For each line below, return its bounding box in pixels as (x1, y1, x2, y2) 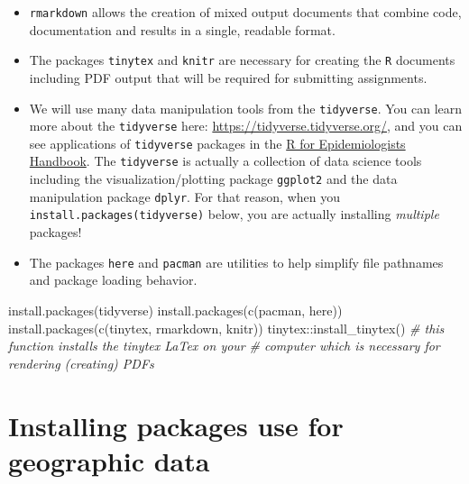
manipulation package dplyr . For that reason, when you (29, 187, 340, 205)
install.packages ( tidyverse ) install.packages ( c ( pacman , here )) (8, 300, 343, 319)
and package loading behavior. (29, 270, 198, 289)
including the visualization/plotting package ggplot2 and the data (29, 169, 398, 188)
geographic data (8, 442, 210, 479)
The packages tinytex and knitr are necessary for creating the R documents (29, 50, 455, 69)
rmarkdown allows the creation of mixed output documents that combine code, (29, 3, 462, 21)
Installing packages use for (8, 406, 344, 443)
